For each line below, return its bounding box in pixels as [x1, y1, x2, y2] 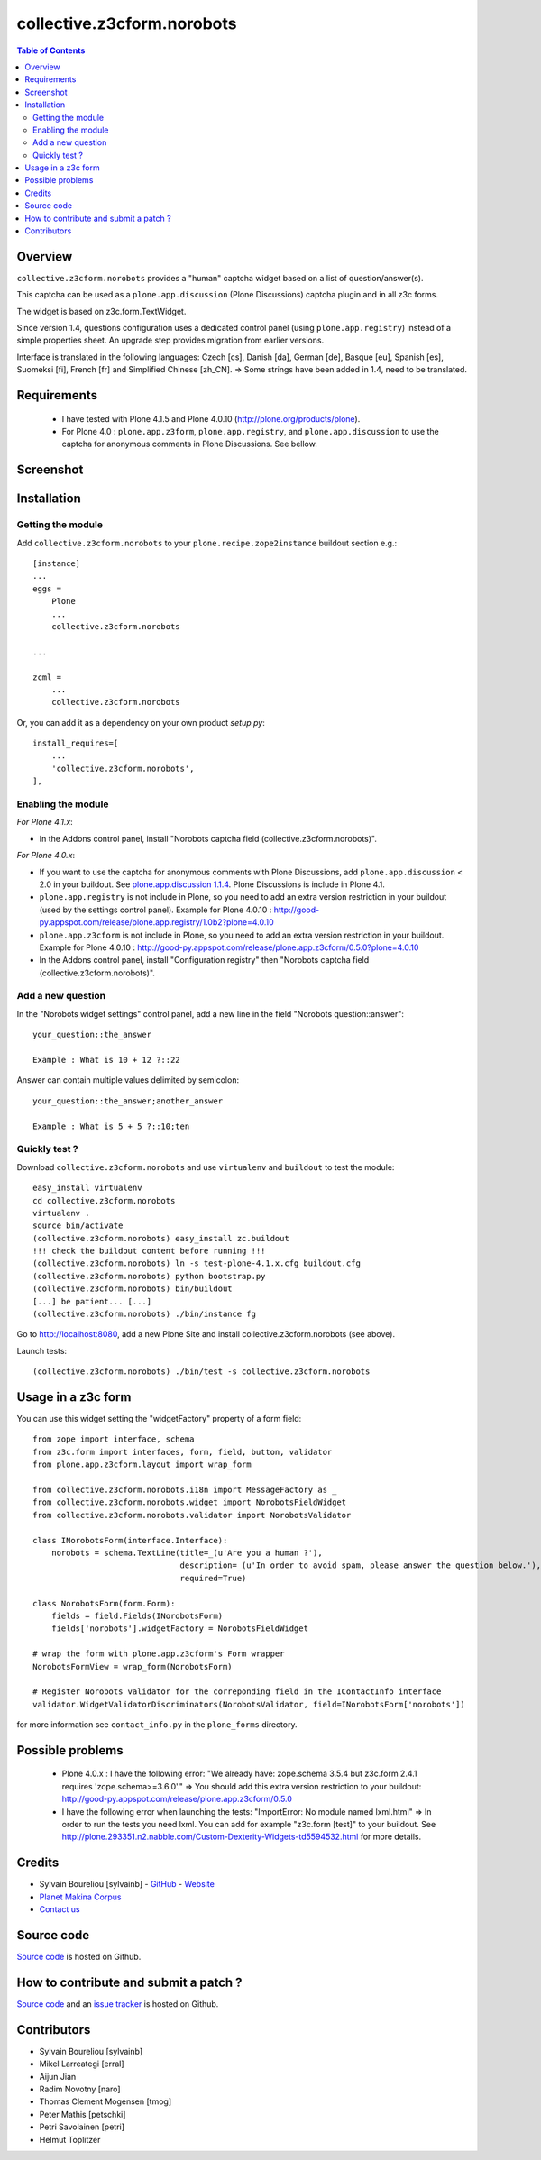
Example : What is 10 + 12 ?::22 [32, 1055, 180, 1066]
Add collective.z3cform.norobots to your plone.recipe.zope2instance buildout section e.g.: [16, 537, 397, 548]
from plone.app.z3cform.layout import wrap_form [32, 1460, 252, 1469]
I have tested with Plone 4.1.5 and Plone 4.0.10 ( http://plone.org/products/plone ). [61, 413, 361, 424]
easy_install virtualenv [32, 1183, 142, 1194]
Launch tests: [16, 1345, 68, 1356]
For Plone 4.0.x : [16, 850, 76, 861]
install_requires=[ [32, 738, 119, 748]
